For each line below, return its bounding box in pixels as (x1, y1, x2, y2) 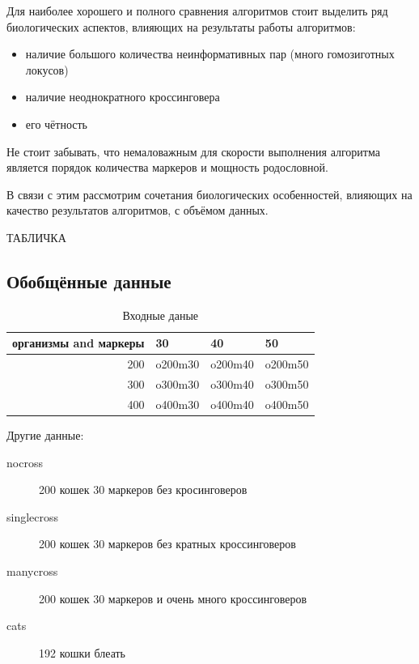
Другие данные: (6, 426, 84, 443)
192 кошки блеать (39, 644, 125, 661)
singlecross (6, 508, 59, 525)
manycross (6, 562, 58, 579)
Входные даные (122, 306, 199, 323)
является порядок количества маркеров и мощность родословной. (6, 159, 328, 176)
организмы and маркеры (12, 334, 145, 351)
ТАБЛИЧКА (6, 228, 66, 245)
